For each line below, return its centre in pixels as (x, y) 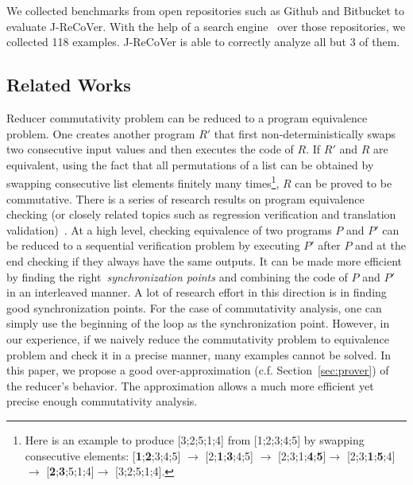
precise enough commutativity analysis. (102, 401)
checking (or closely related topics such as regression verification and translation (201, 214)
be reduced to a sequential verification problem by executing (153, 245)
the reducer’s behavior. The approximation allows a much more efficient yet (190, 385)
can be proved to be (344, 183)
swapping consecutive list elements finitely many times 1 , (143, 182)
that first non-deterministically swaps (305, 133)
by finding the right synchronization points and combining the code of (177, 276)
